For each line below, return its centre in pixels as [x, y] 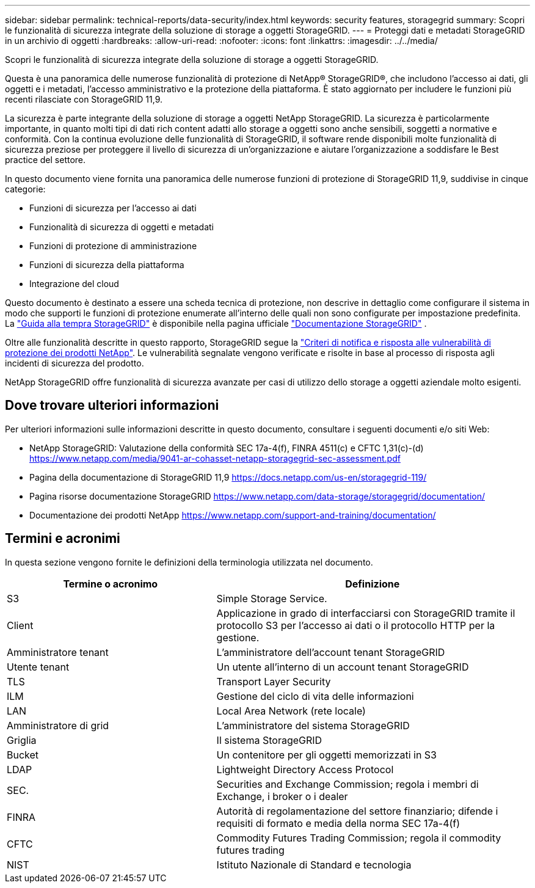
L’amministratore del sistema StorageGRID [313, 725]
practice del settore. [45, 160]
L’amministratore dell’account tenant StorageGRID [331, 652]
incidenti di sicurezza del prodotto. [75, 363]
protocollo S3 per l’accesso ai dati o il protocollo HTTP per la [356, 625]
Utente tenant [38, 667]
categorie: [25, 189]
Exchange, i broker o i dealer [282, 796]
